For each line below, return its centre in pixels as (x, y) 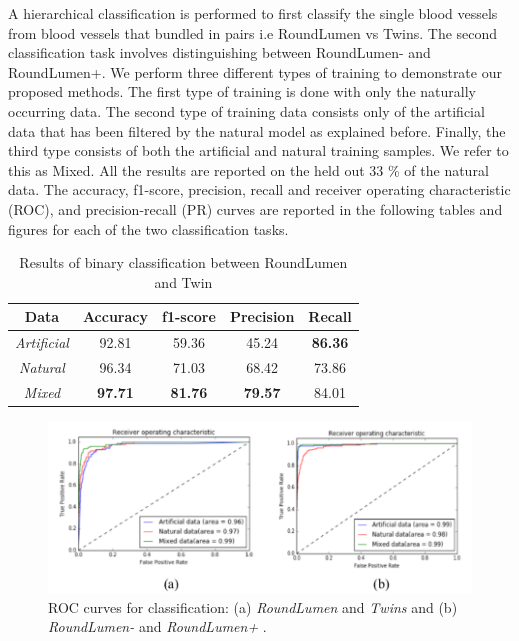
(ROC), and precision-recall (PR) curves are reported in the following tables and (255, 208)
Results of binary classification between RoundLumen (183, 262)
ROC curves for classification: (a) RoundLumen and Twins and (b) (253, 606)
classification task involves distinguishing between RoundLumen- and (219, 52)
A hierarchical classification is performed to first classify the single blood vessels (253, 13)
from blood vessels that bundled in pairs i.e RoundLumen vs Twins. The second (253, 32)
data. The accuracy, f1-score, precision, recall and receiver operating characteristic (259, 189)
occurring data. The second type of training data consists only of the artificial (246, 110)
